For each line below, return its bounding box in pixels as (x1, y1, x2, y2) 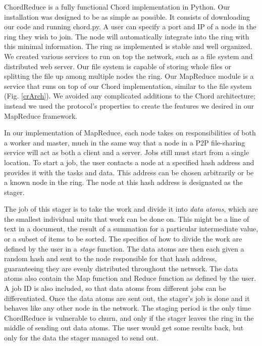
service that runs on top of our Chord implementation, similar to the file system (4, 80, 252, 91)
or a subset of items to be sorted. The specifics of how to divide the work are (4, 233, 242, 244)
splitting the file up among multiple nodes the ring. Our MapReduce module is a (4, 71, 254, 81)
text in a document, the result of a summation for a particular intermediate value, (4, 223, 258, 234)
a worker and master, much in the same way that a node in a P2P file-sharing (4, 137, 245, 147)
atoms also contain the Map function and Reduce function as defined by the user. (4, 273, 256, 283)
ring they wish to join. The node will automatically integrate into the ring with (4, 31, 249, 41)
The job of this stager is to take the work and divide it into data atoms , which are (4, 204, 258, 214)
